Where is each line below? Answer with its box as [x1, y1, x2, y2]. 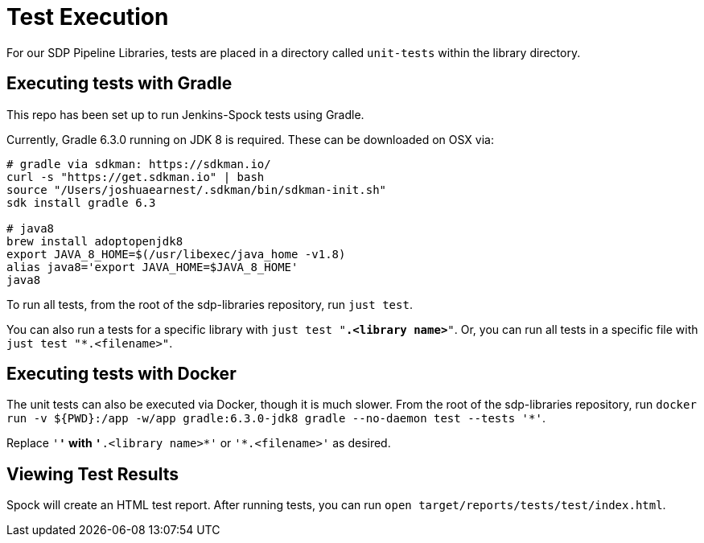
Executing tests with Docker [6, 364, 237, 385]
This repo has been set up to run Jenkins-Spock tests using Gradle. [6, 107, 364, 121]
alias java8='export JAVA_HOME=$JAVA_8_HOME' [6, 260, 298, 274]
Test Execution [6, 3, 169, 31]
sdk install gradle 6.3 [6, 195, 156, 209]
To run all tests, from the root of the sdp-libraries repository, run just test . [6, 297, 413, 311]
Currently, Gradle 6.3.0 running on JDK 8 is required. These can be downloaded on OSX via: [6, 132, 494, 146]
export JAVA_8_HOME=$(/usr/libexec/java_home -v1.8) [6, 247, 346, 261]
